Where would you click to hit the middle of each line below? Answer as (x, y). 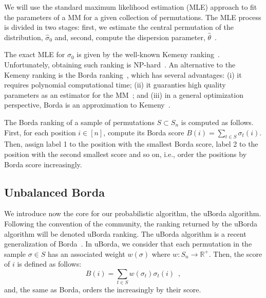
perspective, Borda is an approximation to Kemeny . (87, 105)
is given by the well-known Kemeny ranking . (148, 54)
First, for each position (40, 132)
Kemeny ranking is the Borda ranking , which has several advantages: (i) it (123, 74)
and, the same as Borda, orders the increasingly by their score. (103, 290)
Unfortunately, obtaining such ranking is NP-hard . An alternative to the (120, 64)
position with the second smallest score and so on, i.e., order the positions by (126, 154)
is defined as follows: (49, 264)
